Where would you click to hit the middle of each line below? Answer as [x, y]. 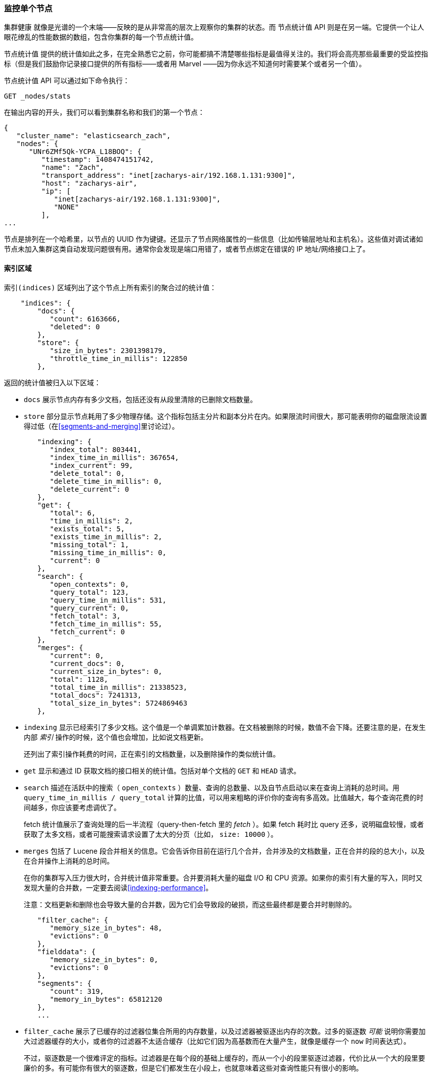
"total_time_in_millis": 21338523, [118, 687]
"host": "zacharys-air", [89, 183]
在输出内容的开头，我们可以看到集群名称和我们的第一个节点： [104, 112]
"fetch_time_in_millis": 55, [106, 624]
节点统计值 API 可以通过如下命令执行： [67, 81]
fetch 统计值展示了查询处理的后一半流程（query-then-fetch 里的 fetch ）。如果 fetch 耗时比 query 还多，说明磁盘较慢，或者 [224, 824]
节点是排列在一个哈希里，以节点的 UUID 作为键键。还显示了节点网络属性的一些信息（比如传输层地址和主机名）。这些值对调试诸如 [214, 239]
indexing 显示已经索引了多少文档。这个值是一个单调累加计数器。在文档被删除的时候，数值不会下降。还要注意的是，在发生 [225, 727]
